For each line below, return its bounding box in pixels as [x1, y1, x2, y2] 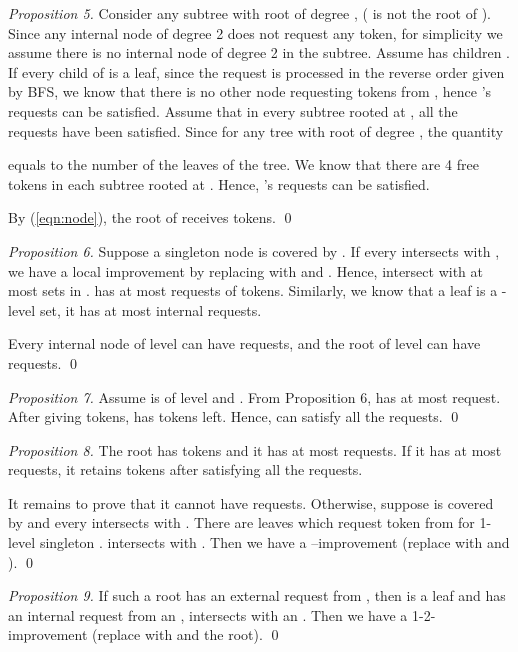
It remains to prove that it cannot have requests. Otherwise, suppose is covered [8, 492, 494, 513]
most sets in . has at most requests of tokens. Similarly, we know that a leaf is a [8, 280, 498, 301]
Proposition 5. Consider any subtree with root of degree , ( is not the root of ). [8, 3, 491, 23]
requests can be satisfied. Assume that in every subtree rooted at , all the [8, 100, 458, 121]
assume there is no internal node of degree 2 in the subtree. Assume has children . [8, 42, 510, 63]
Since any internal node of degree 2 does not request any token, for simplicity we [8, 22, 503, 43]
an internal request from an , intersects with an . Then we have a [8, 604, 408, 625]
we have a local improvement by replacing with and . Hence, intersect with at [8, 260, 483, 281]
